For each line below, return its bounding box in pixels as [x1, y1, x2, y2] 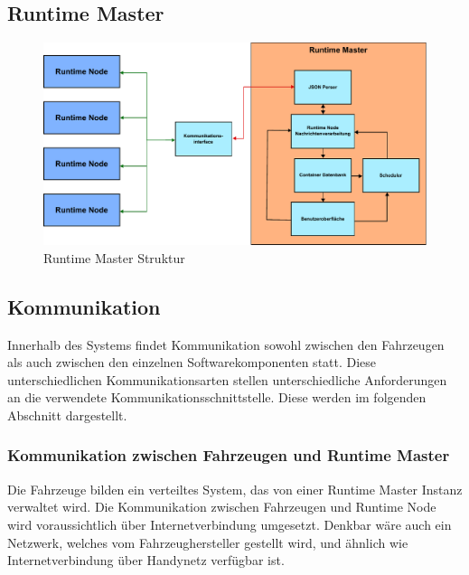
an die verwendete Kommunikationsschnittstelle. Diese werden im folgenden [7, 388, 427, 407]
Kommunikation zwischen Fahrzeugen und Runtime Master [7, 444, 450, 467]
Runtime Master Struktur [43, 248, 185, 267]
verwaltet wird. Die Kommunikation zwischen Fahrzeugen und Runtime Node [7, 497, 436, 516]
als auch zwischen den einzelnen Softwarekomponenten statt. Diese [7, 353, 377, 372]
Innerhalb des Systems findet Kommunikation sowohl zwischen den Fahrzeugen [7, 335, 445, 353]
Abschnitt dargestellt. [7, 405, 127, 424]
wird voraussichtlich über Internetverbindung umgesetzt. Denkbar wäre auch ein [7, 514, 452, 533]
